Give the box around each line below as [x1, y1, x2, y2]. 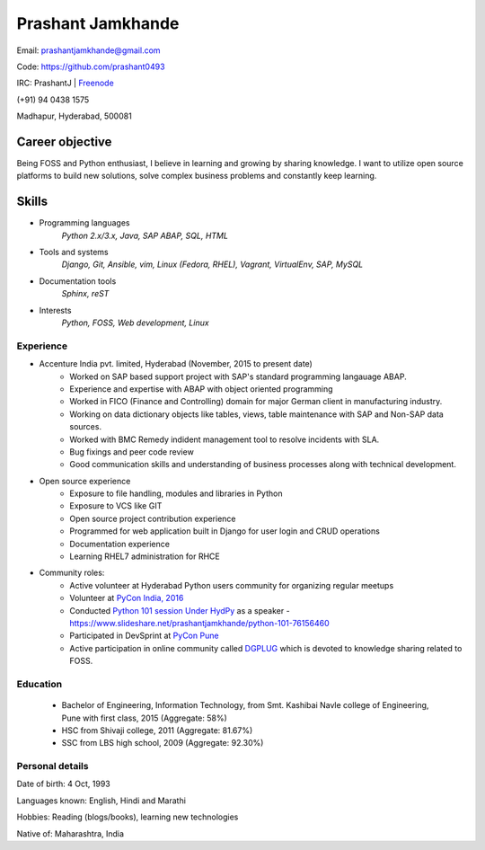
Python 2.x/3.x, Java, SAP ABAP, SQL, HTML [61, 230, 229, 241]
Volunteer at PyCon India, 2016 [69, 593, 184, 604]
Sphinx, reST [61, 288, 110, 299]
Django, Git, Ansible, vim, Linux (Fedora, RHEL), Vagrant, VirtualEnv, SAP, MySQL [61, 259, 364, 270]
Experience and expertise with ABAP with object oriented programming [69, 383, 333, 394]
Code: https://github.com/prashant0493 [16, 61, 165, 72]
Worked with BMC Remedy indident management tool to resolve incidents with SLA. [69, 434, 380, 445]
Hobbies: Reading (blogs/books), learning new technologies [16, 811, 239, 822]
